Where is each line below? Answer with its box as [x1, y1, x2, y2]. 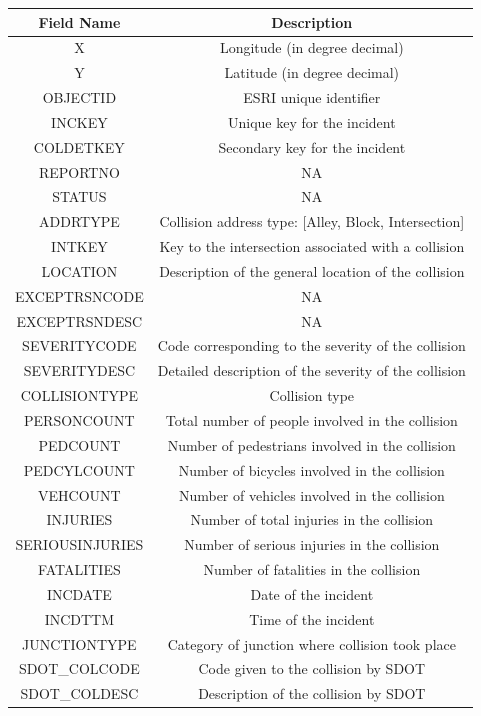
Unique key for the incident [227, 111, 396, 132]
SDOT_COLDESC [20, 683, 139, 704]
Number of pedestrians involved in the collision [167, 434, 456, 455]
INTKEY [51, 236, 108, 257]
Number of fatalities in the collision [203, 559, 421, 580]
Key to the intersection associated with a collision [159, 236, 465, 257]
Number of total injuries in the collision [190, 509, 434, 530]
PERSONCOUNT [24, 410, 135, 430]
